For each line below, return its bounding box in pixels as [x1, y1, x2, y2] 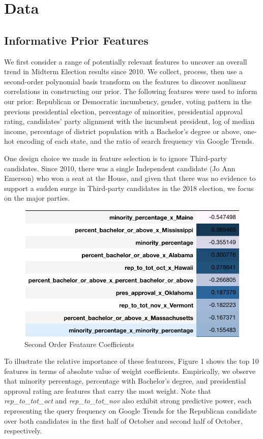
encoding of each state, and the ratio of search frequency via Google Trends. [16, 136, 254, 146]
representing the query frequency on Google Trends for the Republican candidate [4, 405, 257, 416]
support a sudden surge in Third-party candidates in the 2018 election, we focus [4, 182, 254, 193]
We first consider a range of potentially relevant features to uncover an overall [4, 56, 247, 67]
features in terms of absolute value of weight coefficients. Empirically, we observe [4, 365, 256, 376]
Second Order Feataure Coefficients [24, 338, 134, 349]
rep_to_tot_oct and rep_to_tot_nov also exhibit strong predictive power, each [4, 395, 252, 406]
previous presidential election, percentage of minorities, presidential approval [4, 106, 243, 116]
